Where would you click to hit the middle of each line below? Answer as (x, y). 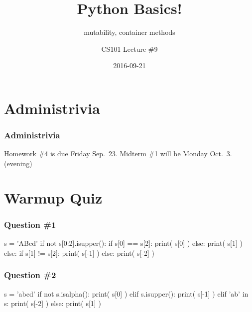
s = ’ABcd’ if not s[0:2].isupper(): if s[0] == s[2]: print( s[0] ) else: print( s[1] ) (123, 243)
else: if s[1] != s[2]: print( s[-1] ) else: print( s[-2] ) (79, 253)
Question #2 (30, 275)
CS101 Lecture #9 (129, 49)
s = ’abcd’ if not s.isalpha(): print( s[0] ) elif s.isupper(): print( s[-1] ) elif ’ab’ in (126, 293)
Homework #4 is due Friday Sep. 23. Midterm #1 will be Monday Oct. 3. (118, 154)
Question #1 (30, 224)
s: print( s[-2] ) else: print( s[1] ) (53, 303)
